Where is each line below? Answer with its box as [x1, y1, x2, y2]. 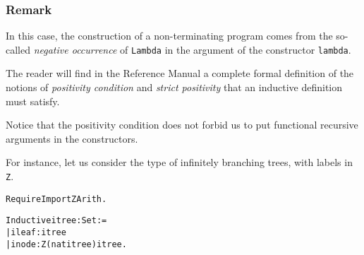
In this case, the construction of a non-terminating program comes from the [6, 28, 333, 43]
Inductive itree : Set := [6, 215, 107, 226]
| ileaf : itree [6, 227, 66, 237]
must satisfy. [6, 93, 60, 108]
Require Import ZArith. [6, 194, 107, 204]
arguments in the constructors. [6, 131, 138, 146]
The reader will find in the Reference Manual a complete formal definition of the [6, 66, 354, 81]
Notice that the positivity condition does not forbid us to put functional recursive [6, 117, 358, 132]
